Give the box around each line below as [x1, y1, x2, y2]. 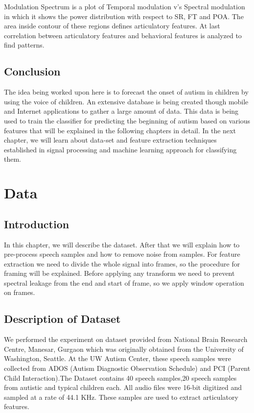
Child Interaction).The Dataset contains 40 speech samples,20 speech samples [4, 372, 237, 383]
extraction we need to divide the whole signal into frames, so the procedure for [4, 258, 240, 268]
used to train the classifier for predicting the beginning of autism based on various [4, 115, 251, 125]
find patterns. [4, 40, 45, 50]
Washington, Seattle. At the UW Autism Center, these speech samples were [4, 353, 231, 364]
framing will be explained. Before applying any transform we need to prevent [4, 268, 235, 278]
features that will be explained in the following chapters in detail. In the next [4, 125, 236, 135]
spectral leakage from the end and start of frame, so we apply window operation [4, 277, 244, 288]
